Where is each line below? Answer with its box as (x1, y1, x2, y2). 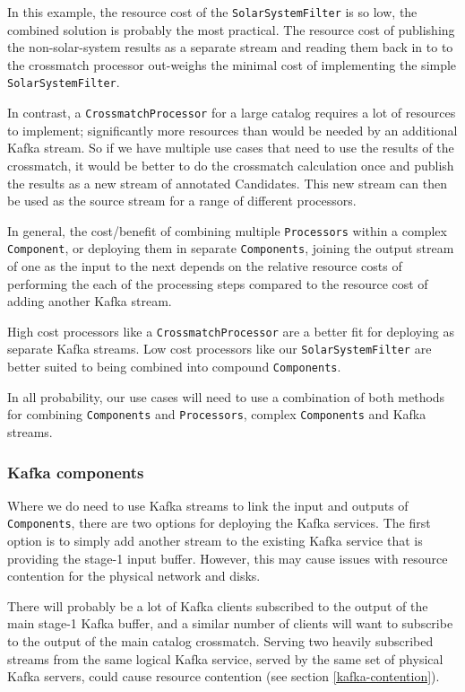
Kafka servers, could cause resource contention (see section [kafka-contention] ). (7, 667, 440, 686)
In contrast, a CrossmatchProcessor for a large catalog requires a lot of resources (7, 103, 456, 122)
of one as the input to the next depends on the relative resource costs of (7, 257, 402, 276)
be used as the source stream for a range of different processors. (7, 191, 357, 210)
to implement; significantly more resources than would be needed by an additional (7, 120, 458, 139)
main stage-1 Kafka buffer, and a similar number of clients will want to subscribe (7, 614, 453, 633)
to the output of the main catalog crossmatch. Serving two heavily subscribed (7, 632, 434, 651)
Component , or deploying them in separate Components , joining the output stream (7, 239, 454, 258)
